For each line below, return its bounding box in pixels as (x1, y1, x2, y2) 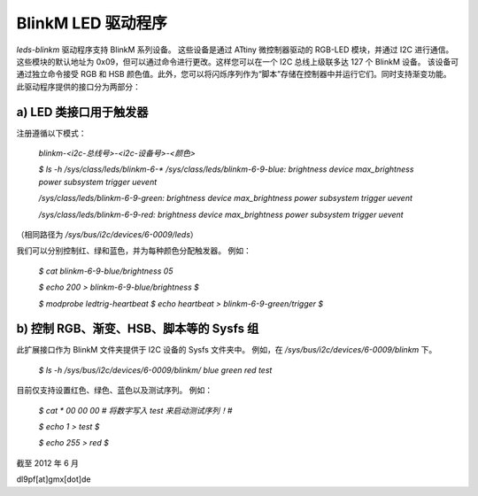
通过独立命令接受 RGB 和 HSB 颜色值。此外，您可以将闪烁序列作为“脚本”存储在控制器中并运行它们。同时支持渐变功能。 (16, 69, 451, 80)
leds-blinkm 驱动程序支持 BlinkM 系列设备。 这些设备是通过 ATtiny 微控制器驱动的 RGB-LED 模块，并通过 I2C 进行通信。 (16, 44, 454, 55)
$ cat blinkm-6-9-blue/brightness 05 (38, 266, 173, 276)
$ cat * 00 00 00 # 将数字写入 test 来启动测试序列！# (38, 405, 233, 415)
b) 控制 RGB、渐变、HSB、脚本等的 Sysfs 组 (16, 322, 259, 337)
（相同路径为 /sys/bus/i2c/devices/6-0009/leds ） (16, 229, 198, 239)
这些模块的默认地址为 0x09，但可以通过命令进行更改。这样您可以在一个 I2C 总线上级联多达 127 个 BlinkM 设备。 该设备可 (16, 56, 459, 66)
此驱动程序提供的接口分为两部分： (16, 81, 141, 92)
